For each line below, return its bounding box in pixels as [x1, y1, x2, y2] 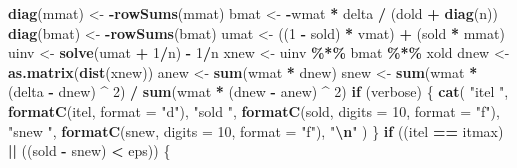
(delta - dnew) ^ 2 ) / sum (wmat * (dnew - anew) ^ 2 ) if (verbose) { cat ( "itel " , [8, 81, 509, 102]
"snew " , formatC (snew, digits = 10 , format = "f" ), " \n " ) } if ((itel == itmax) [8, 120, 504, 141]
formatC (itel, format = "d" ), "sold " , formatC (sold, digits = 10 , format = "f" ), [8, 100, 500, 121]
